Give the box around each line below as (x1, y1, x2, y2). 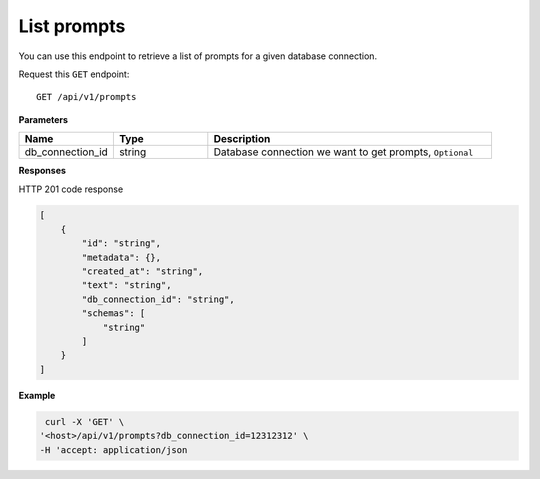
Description (213, 132, 271, 146)
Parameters (18, 113, 69, 125)
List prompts (18, 15, 126, 37)
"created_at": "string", (81, 266, 204, 277)
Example (18, 389, 56, 401)
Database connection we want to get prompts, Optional (213, 145, 474, 159)
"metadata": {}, (81, 251, 162, 263)
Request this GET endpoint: (18, 68, 130, 80)
